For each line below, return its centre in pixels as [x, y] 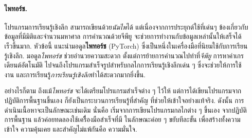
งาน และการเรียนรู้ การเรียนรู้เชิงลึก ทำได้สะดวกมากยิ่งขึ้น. [75, 74]
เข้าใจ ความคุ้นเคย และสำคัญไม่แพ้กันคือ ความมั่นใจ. [71, 129]
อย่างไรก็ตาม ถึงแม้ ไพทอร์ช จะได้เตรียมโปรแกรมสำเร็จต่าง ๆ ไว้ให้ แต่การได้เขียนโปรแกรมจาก [123, 91]
